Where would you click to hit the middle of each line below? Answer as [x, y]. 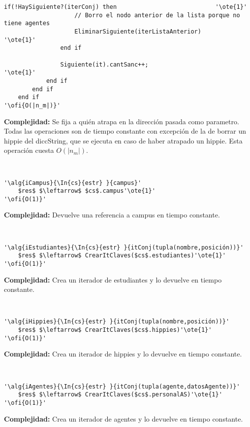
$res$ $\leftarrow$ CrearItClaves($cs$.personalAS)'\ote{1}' [120, 395]
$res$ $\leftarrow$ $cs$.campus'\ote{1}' [87, 191]
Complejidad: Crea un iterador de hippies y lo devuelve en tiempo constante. [123, 354]
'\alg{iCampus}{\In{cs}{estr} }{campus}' [73, 183]
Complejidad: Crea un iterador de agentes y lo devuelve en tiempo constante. [124, 418]
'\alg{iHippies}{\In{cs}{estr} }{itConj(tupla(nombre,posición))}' [117, 322]
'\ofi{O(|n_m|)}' [32, 105]
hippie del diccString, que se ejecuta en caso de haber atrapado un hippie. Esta [123, 140]
